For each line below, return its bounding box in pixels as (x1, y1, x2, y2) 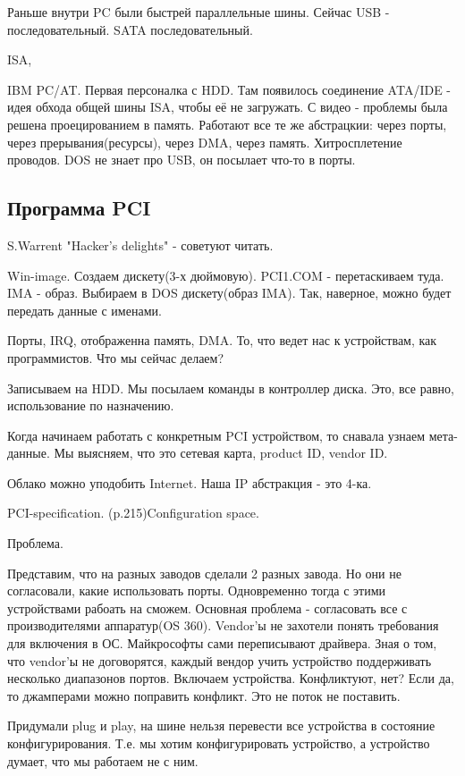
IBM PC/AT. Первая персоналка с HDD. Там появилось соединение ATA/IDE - (7, 80, 451, 98)
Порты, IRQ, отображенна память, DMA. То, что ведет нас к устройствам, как (7, 331, 437, 350)
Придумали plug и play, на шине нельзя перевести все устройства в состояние (7, 716, 435, 735)
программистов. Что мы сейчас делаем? (7, 348, 224, 367)
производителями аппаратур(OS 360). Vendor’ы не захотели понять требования (7, 616, 439, 635)
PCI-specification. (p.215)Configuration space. (7, 503, 259, 522)
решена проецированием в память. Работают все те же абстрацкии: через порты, (7, 114, 447, 133)
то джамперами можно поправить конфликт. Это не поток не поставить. (7, 686, 401, 704)
